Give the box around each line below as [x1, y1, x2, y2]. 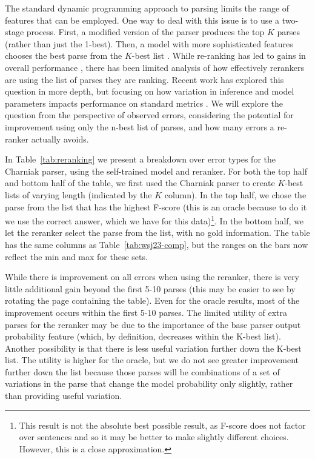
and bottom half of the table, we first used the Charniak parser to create [5, 176, 275, 189]
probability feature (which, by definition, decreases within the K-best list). [5, 330, 281, 343]
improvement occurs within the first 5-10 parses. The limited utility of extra [5, 306, 287, 318]
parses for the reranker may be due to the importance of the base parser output [5, 318, 301, 330]
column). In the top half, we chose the [164, 188, 307, 201]
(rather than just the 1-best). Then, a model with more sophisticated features [5, 37, 293, 50]
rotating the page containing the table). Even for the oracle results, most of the [5, 294, 300, 307]
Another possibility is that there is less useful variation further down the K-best [5, 341, 302, 354]
